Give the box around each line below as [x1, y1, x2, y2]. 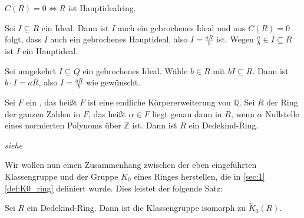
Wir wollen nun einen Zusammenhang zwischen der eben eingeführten [5, 158, 257, 171]
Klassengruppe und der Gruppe [5, 170, 118, 182]
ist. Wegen [216, 33, 254, 45]
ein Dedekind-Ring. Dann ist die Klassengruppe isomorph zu [27, 202, 246, 214]
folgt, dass [5, 33, 41, 45]
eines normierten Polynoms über [5, 119, 121, 131]
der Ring [266, 96, 298, 108]
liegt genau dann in [152, 107, 222, 120]
